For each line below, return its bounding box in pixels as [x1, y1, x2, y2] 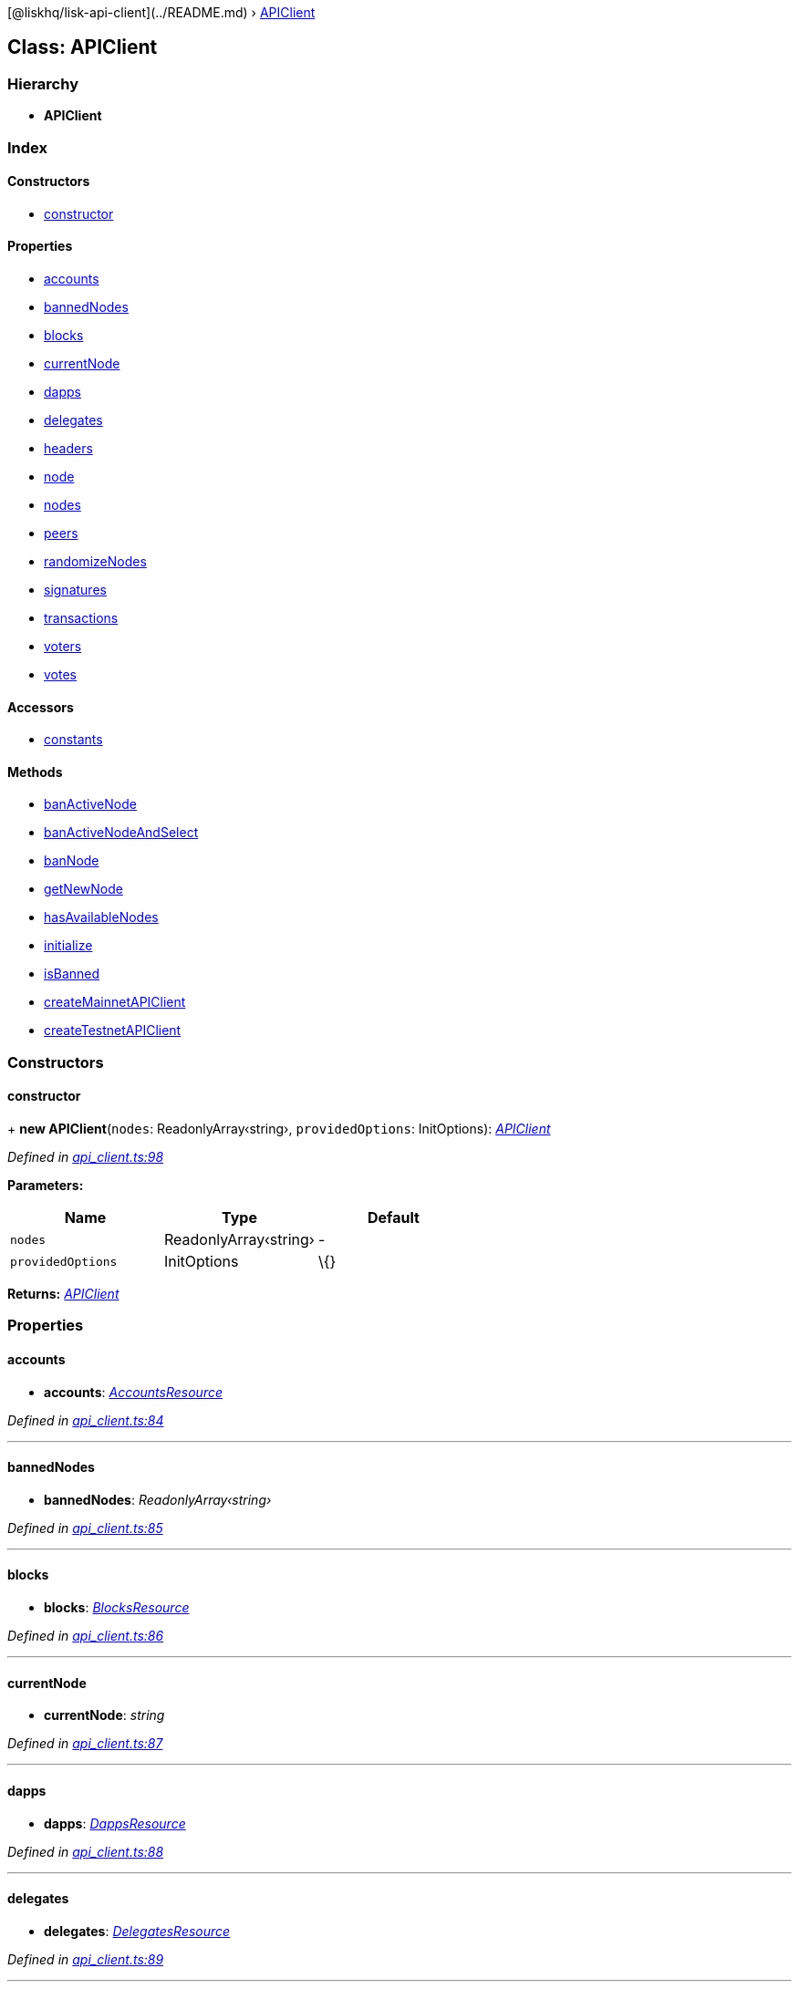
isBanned [44, 966, 100, 982]
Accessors [7, 699, 74, 715]
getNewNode [44, 881, 123, 897]
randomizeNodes [44, 554, 147, 570]
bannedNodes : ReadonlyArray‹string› [44, 1491, 272, 1507]
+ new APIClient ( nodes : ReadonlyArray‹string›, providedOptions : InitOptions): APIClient [7, 1121, 551, 1137]
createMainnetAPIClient [44, 994, 186, 1010]
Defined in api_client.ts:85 [7, 1519, 163, 1536]
